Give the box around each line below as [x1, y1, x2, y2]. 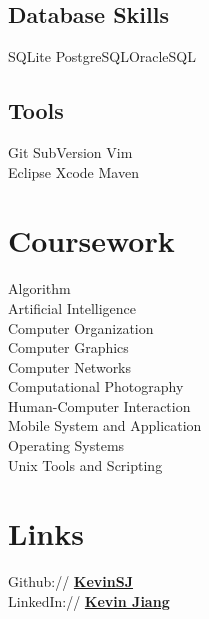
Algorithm [8, 278, 71, 299]
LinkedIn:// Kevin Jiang [8, 590, 170, 611]
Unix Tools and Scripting [8, 454, 163, 475]
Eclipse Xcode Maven [8, 161, 139, 182]
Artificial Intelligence [8, 297, 136, 318]
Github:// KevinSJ [8, 571, 134, 592]
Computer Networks [8, 356, 132, 377]
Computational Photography [8, 376, 184, 397]
